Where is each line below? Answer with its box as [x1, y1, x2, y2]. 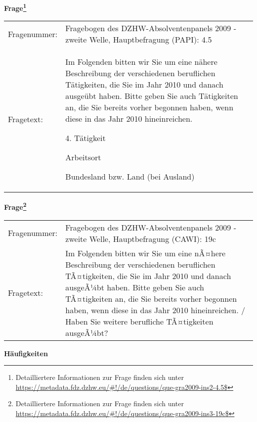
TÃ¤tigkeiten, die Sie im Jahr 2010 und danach [65, 270, 231, 281]
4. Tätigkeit [65, 132, 106, 144]
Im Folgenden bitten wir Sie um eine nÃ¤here [65, 247, 226, 259]
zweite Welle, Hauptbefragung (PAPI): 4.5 [65, 34, 212, 46]
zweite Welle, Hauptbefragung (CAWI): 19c [65, 233, 216, 244]
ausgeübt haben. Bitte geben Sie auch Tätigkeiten [65, 90, 238, 102]
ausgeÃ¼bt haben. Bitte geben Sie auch [65, 281, 204, 293]
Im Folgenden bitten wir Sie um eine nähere [65, 56, 217, 68]
